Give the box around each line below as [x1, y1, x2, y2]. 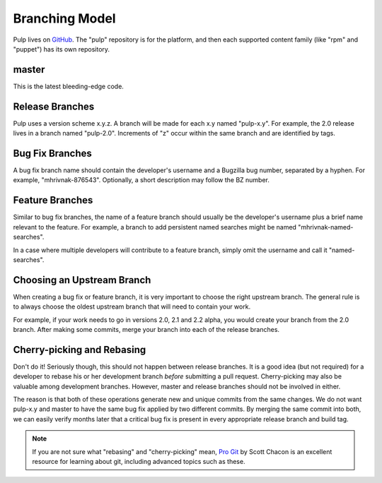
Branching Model [13, 11, 116, 26]
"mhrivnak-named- [298, 222, 354, 231]
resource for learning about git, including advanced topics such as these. [32, 458, 245, 466]
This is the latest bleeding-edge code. [13, 82, 124, 90]
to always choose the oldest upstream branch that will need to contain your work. [13, 302, 251, 311]
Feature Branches [13, 194, 93, 206]
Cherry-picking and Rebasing [13, 343, 146, 356]
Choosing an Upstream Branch [13, 274, 151, 286]
